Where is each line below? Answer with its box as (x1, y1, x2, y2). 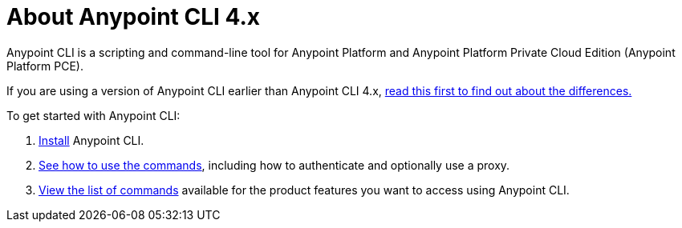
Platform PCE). (6, 58, 84, 73)
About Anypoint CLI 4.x (6, 3, 261, 30)
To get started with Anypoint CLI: (6, 108, 181, 122)
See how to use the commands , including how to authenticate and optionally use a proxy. (39, 158, 510, 172)
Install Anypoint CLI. (39, 133, 144, 147)
